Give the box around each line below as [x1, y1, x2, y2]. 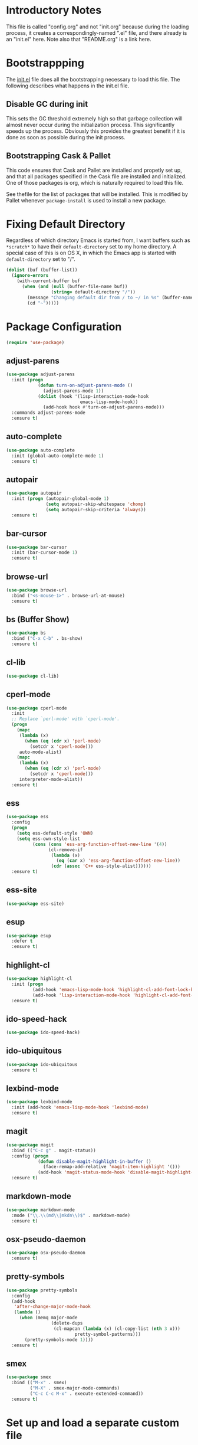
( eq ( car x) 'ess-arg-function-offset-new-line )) [56, 858, 181, 864]
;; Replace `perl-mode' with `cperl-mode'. [11, 716, 120, 722]
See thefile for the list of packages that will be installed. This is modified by [6, 190, 189, 198]
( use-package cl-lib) [6, 673, 60, 679]
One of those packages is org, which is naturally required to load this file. [6, 179, 184, 186]
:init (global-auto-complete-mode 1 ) [11, 453, 104, 459]
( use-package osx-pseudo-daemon [6, 1250, 85, 1256]
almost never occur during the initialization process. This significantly [6, 121, 175, 128]
